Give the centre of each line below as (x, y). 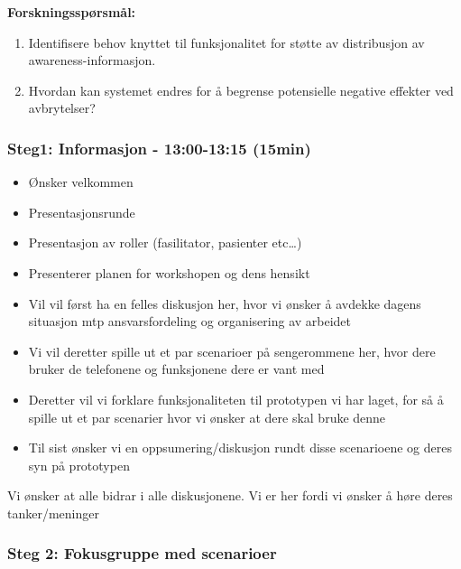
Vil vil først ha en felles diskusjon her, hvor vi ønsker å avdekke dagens (225, 303)
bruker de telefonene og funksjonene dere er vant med (176, 369)
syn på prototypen (79, 465)
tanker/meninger (53, 513)
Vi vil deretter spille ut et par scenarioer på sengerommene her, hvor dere (232, 351)
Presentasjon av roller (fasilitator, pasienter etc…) (165, 243)
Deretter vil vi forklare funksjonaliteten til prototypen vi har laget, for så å (236, 399)
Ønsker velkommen (81, 182)
